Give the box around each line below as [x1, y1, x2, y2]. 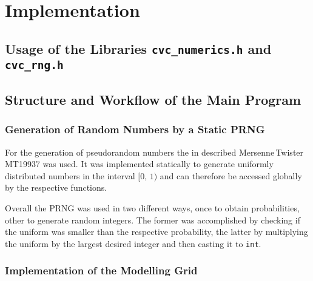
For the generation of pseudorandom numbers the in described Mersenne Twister [5, 145, 304, 158]
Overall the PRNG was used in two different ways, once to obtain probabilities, [5, 202, 300, 214]
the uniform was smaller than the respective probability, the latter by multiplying [5, 225, 308, 238]
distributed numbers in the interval [5, 169, 135, 182]
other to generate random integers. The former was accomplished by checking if [5, 213, 300, 226]
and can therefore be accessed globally [160, 169, 302, 182]
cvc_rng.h [5, 58, 64, 71]
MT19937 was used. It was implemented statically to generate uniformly [5, 157, 274, 170]
